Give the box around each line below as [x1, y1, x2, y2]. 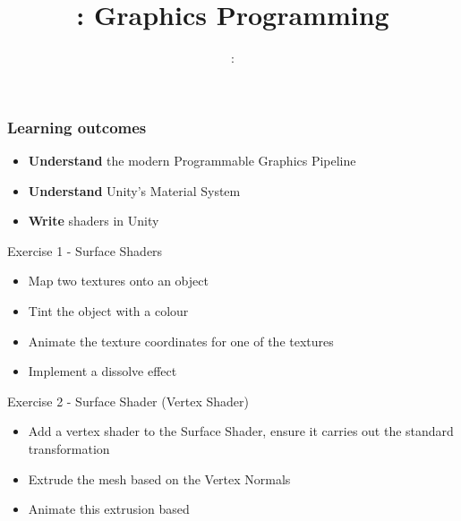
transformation [28, 439, 110, 457]
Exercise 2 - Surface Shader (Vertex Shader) [7, 391, 249, 410]
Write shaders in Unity [28, 211, 159, 230]
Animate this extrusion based [28, 500, 190, 518]
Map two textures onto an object [28, 271, 209, 290]
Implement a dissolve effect [28, 362, 177, 380]
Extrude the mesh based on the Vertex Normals [28, 469, 291, 488]
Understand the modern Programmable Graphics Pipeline [28, 151, 356, 170]
